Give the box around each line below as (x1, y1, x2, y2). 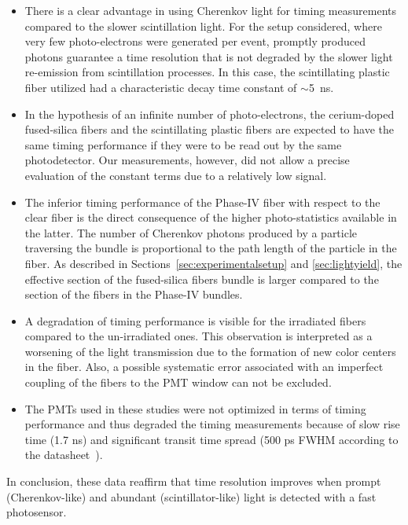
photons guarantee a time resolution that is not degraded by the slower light (24, 48, 393, 64)
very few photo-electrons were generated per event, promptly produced (24, 33, 366, 50)
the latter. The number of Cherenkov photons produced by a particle (24, 224, 358, 240)
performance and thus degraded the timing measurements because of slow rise (24, 416, 400, 432)
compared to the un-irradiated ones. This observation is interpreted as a (24, 328, 373, 344)
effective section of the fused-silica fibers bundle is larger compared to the (24, 270, 379, 287)
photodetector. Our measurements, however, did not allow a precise (24, 152, 350, 168)
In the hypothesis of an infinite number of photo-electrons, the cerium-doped (24, 105, 395, 122)
